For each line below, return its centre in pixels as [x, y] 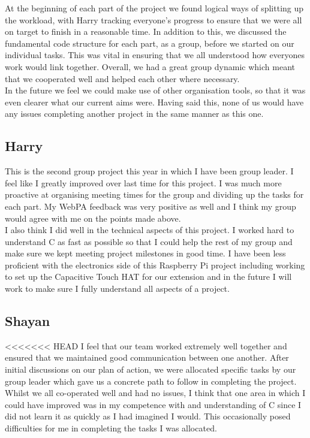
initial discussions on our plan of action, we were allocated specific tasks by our [151, 369]
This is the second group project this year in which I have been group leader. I [149, 171]
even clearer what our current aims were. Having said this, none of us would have [154, 102]
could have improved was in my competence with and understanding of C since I [153, 404]
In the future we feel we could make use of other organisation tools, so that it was [155, 90]
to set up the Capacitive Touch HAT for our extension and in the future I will [148, 277]
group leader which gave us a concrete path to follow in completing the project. [151, 381]
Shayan [28, 321]
